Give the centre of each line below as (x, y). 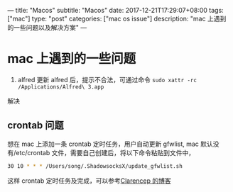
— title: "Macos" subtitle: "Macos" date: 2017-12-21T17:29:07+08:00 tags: (115, 10)
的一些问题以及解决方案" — (47, 27)
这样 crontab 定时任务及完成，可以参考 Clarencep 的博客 (90, 181)
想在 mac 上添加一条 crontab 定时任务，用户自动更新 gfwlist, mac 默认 (110, 144)
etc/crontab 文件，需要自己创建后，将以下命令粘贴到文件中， (105, 152)
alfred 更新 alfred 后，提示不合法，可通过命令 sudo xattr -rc (107, 79)
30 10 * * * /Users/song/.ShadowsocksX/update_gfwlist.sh (95, 166)
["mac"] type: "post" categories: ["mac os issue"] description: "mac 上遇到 (117, 18)
